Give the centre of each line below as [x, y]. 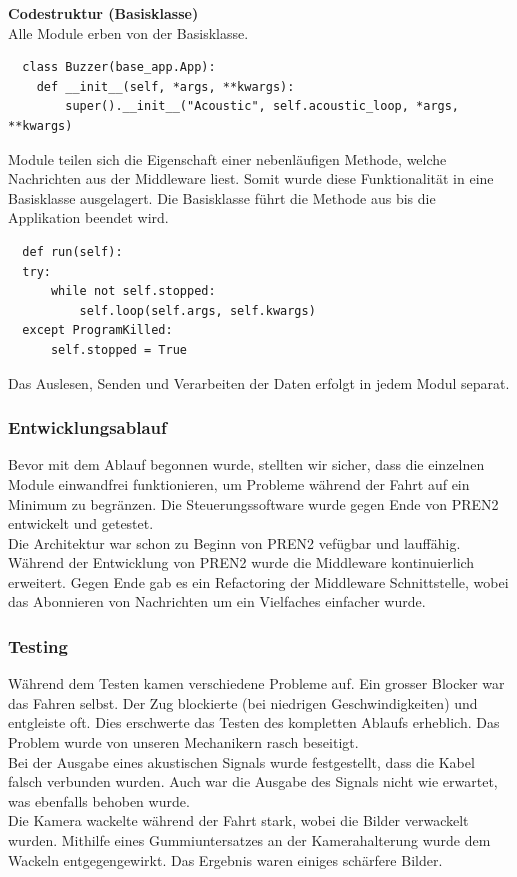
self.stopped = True [118, 349]
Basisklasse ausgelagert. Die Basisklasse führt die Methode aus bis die [222, 197]
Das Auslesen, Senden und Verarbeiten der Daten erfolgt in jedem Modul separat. [259, 382]
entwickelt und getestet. [81, 523]
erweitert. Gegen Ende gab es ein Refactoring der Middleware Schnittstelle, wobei [258, 581]
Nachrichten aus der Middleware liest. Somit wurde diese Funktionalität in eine [251, 178]
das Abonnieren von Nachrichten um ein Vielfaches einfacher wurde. [217, 601]
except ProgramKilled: [97, 330]
